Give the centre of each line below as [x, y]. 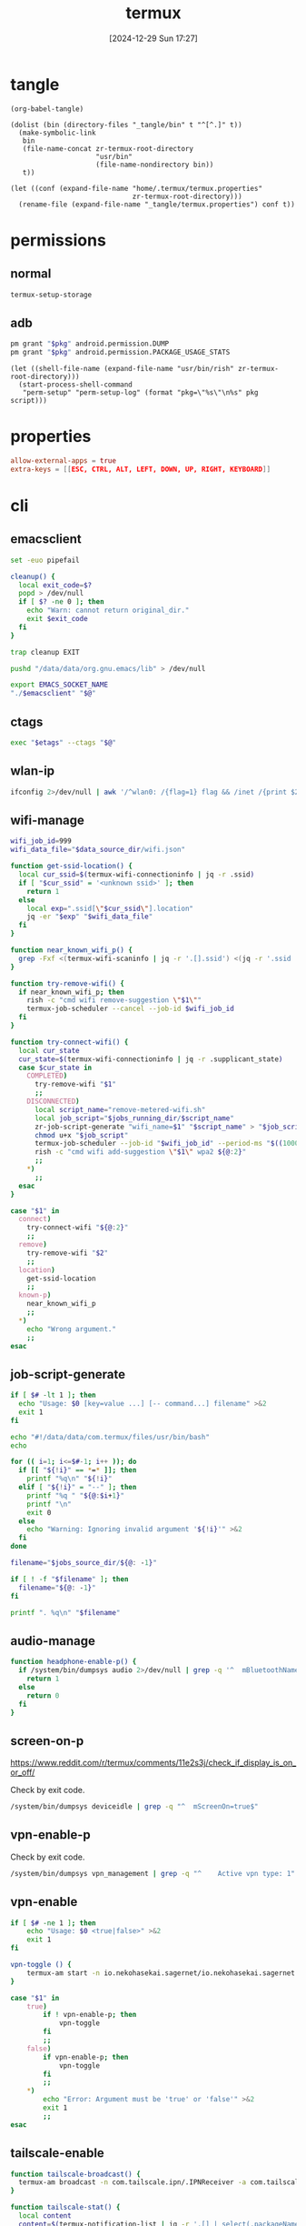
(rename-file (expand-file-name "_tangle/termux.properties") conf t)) [157, 204]
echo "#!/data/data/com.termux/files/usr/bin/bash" [110, 1437]
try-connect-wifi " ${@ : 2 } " [78, 1228]
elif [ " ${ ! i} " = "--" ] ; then [78, 1488]
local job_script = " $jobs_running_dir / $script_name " [134, 1118]
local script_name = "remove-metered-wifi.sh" [120, 1109]
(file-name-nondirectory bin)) [155, 165]
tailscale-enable [58, 2153]
